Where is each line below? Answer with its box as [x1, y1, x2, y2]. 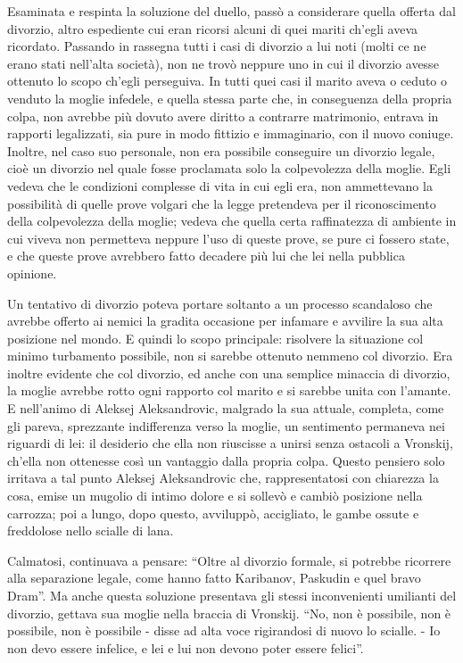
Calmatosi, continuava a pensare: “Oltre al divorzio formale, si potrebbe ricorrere [7, 551, 451, 569]
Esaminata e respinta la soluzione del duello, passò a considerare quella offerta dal [7, 2, 456, 20]
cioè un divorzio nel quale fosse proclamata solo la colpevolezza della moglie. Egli [7, 159, 451, 178]
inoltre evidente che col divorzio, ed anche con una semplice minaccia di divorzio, [7, 363, 451, 382]
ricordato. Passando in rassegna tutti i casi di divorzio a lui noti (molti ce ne [7, 37, 426, 55]
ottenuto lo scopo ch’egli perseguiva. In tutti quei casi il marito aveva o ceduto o [7, 71, 447, 90]
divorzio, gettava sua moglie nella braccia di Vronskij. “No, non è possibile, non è [7, 603, 451, 622]
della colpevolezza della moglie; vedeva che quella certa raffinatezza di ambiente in [7, 211, 457, 230]
